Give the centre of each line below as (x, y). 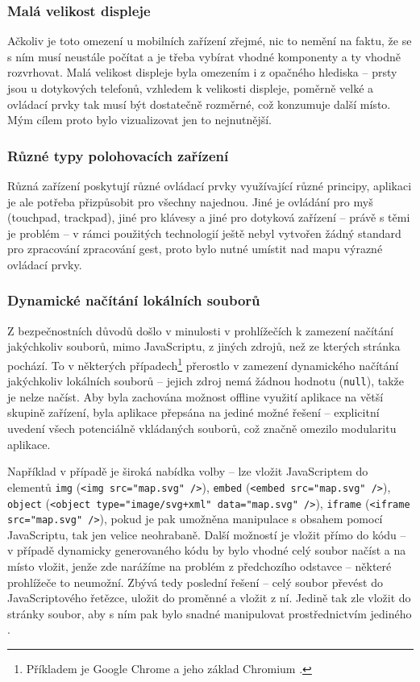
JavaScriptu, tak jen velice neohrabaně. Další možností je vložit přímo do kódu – (207, 534)
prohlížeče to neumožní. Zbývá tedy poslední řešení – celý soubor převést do (195, 582)
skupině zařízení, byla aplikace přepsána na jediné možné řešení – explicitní (193, 412)
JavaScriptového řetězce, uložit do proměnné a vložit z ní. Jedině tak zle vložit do (209, 598)
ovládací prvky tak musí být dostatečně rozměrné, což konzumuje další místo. (199, 104)
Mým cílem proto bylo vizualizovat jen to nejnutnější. (139, 120)
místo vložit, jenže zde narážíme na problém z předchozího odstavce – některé (200, 566)
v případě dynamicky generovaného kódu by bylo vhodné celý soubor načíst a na (207, 550)
